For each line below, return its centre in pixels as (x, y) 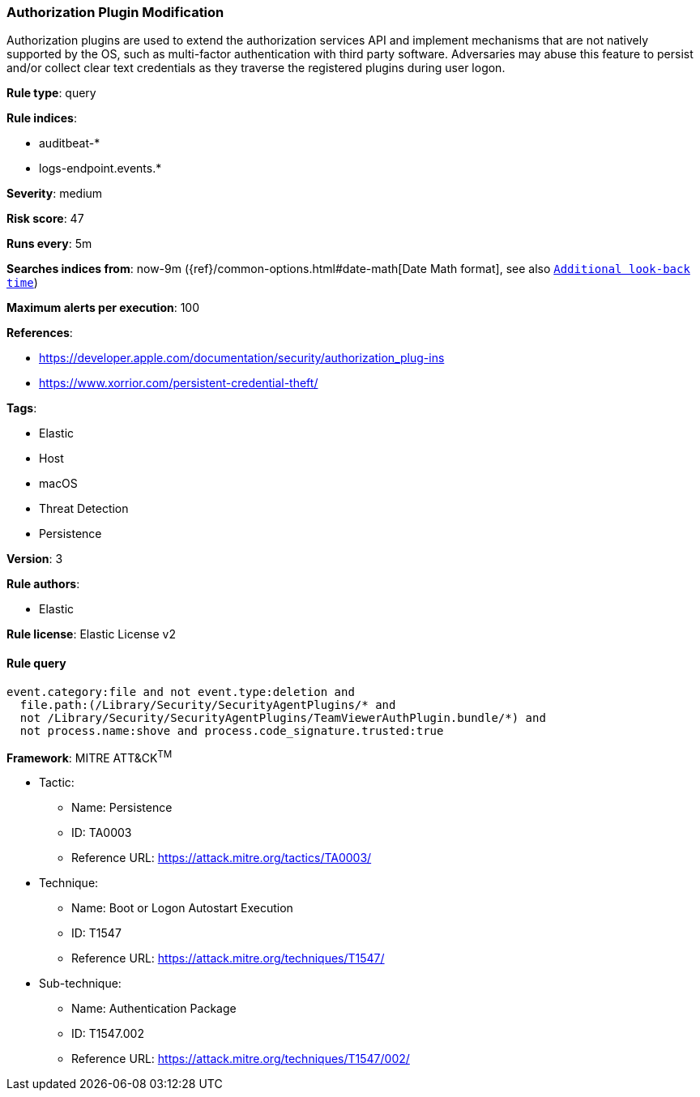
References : (40, 333)
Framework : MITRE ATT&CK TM (90, 756)
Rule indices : (42, 118)
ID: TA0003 (102, 833)
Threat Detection (84, 509)
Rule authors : (43, 584)
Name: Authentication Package (154, 1009)
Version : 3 (35, 559)
